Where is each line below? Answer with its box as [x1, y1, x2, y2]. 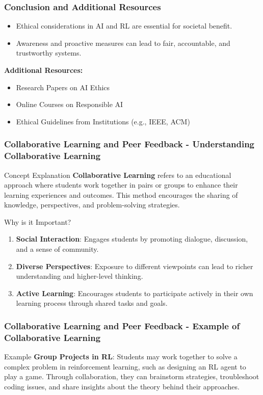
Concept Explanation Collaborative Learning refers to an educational [4, 169, 231, 180]
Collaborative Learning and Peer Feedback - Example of [4, 319, 240, 332]
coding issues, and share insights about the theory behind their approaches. [4, 381, 240, 391]
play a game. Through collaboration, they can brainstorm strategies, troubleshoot [4, 371, 259, 382]
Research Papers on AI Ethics [16, 82, 110, 92]
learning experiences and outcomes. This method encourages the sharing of [4, 189, 238, 200]
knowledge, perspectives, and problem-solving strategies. [4, 199, 180, 210]
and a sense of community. [16, 244, 99, 254]
